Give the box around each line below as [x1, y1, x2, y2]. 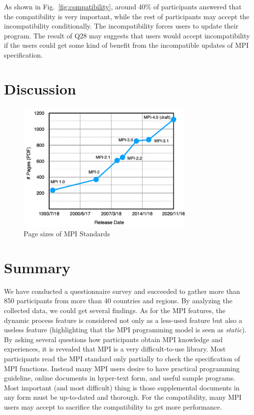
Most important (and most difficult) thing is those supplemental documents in [4, 382, 240, 392]
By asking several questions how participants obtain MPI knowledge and [4, 334, 223, 344]
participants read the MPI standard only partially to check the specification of [4, 353, 240, 363]
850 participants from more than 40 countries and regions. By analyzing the [4, 295, 232, 306]
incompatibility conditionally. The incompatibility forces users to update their [4, 21, 239, 31]
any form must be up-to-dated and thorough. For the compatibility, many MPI [4, 392, 242, 402]
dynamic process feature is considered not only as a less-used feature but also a [4, 315, 242, 325]
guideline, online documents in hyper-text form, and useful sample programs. [4, 373, 236, 383]
